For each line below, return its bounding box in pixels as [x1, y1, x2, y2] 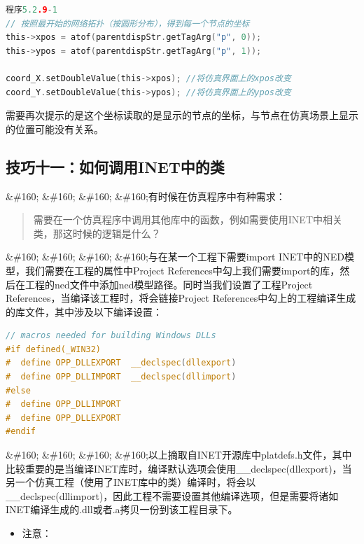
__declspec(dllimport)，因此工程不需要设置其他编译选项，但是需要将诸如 [6, 488, 339, 503]
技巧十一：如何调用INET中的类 [6, 155, 225, 177]
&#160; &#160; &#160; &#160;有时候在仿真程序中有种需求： [6, 188, 286, 203]
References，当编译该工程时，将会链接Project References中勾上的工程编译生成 [6, 291, 356, 305]
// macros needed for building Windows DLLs [6, 330, 216, 341]
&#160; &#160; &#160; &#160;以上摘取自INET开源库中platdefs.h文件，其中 [6, 447, 352, 462]
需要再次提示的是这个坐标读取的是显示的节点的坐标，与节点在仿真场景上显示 [6, 108, 358, 123]
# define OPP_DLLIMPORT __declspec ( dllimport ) [6, 372, 237, 382]
